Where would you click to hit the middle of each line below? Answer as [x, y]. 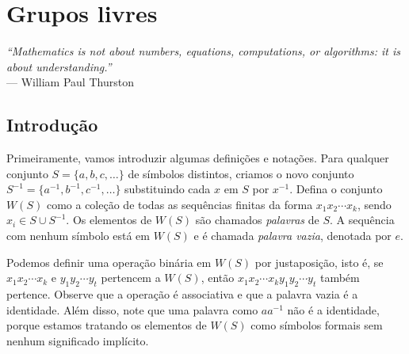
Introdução [52, 125]
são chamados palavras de [257, 220]
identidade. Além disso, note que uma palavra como [132, 309]
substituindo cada [168, 189]
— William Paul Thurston [70, 82]
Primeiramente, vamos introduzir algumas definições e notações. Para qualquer [198, 158]
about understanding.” [59, 66]
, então [218, 278]
